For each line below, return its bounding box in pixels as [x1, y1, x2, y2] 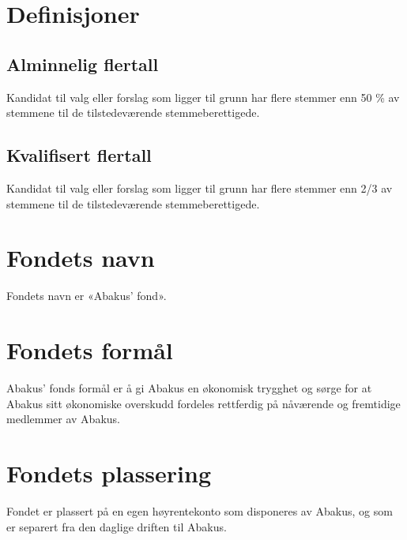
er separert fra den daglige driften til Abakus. [6, 518, 227, 534]
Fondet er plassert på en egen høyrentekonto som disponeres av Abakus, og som [6, 502, 393, 519]
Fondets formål [6, 334, 173, 366]
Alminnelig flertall [6, 51, 159, 76]
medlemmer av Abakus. [6, 411, 120, 427]
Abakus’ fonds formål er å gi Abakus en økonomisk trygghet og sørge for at [6, 380, 372, 396]
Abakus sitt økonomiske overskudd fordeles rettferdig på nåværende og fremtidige [6, 395, 401, 411]
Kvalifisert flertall [6, 143, 152, 167]
